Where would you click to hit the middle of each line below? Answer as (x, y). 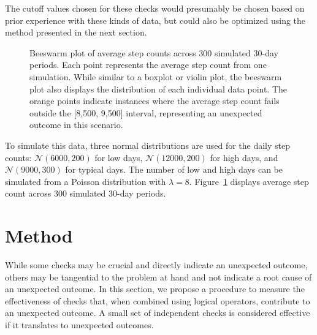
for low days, (119, 157)
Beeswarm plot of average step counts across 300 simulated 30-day (154, 52)
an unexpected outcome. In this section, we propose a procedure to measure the (155, 289)
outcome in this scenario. (76, 125)
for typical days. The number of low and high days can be (174, 169)
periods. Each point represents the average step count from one (148, 65)
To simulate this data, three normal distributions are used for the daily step (148, 145)
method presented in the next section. (76, 32)
